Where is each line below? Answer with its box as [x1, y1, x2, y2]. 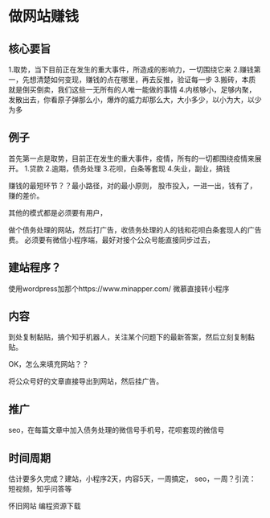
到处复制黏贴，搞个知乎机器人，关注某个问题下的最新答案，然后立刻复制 [8, 332, 247, 342]
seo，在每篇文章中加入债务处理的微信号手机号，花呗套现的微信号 [8, 425, 225, 435]
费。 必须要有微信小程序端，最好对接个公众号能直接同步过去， [8, 235, 215, 245]
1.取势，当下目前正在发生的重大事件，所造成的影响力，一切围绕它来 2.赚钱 [8, 65, 255, 74]
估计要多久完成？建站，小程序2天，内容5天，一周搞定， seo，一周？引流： [8, 474, 256, 483]
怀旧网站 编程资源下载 [8, 501, 81, 511]
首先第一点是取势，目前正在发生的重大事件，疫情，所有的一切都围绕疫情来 [8, 154, 255, 163]
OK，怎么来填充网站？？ [8, 360, 90, 369]
